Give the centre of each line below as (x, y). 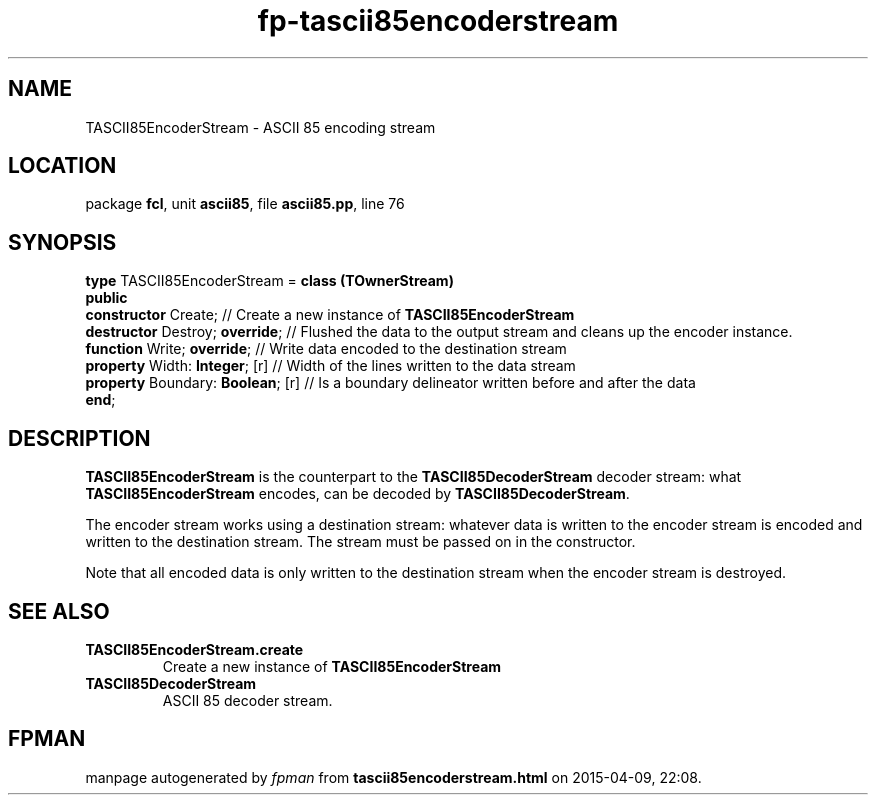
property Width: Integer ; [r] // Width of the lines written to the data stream (330, 366)
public (106, 298)
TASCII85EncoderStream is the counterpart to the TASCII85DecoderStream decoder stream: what (413, 477)
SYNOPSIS (62, 242)
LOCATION (62, 166)
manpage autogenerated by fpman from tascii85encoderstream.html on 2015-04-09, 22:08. (393, 777)
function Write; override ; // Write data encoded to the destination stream (326, 349)
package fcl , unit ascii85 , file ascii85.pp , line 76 (245, 204)
